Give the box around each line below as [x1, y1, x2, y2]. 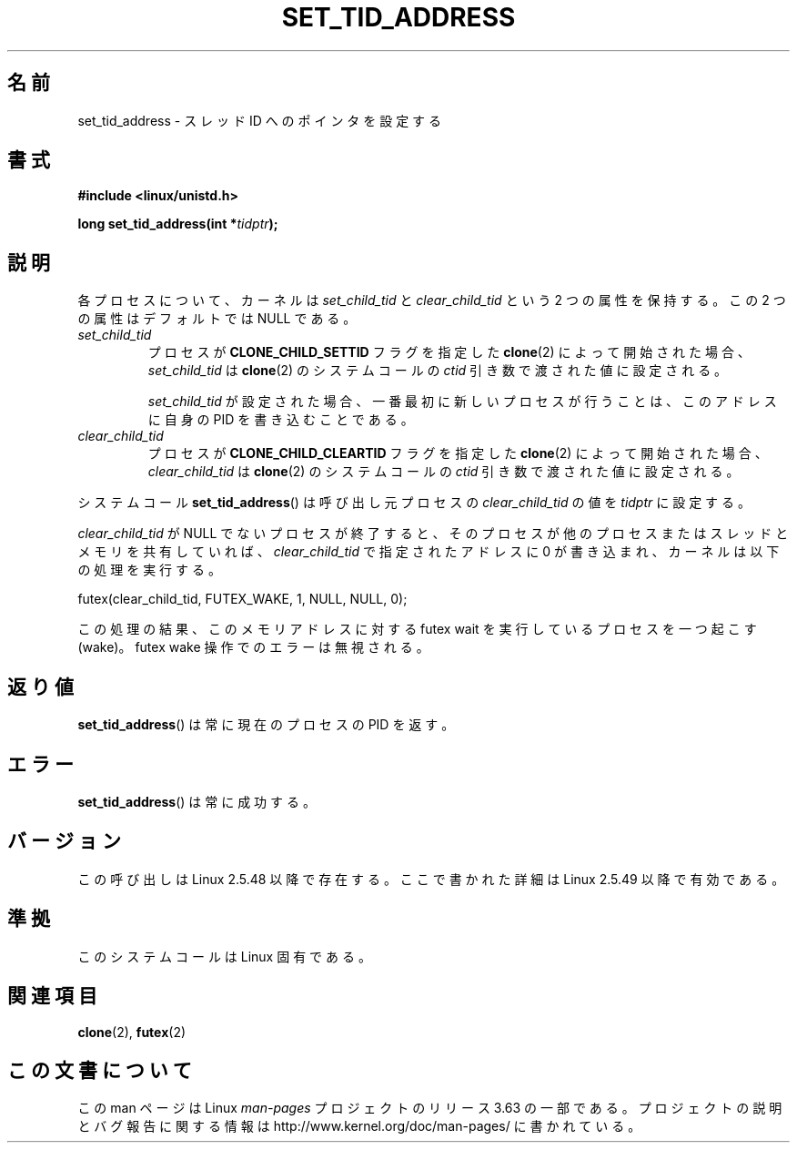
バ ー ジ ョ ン [7, 829, 121, 853]
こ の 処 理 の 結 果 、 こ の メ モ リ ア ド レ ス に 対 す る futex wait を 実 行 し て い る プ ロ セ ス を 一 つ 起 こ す [77, 621, 757, 637]
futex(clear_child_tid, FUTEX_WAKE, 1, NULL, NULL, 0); [77, 591, 408, 607]
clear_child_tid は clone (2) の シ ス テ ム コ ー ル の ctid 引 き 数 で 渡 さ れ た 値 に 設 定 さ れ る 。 [147, 463, 740, 480]
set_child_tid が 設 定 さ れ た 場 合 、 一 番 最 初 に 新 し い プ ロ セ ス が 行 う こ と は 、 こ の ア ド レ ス [147, 393, 777, 410]
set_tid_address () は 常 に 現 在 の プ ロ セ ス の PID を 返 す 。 [77, 717, 455, 733]
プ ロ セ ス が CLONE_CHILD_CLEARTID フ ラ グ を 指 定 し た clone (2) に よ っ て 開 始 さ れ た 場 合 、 [147, 445, 768, 462]
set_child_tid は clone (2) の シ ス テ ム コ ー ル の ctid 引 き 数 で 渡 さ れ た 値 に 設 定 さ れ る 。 [147, 362, 728, 379]
